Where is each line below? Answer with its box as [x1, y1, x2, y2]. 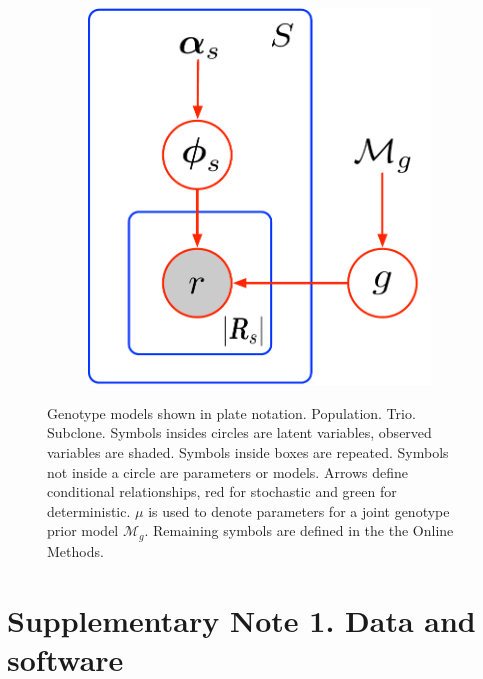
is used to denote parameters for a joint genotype [148, 500, 450, 521]
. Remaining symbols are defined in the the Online [144, 520, 454, 541]
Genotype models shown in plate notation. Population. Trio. [47, 402, 416, 423]
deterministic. [47, 500, 131, 521]
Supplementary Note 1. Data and [7, 599, 476, 640]
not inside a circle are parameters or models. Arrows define [47, 461, 409, 482]
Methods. [47, 540, 104, 561]
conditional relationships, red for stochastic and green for [47, 481, 397, 502]
